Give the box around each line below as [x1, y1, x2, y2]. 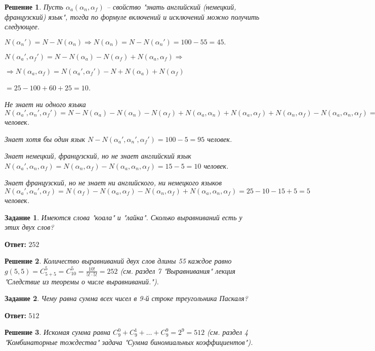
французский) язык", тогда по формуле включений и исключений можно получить [5, 11, 260, 22]
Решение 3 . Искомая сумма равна [5, 327, 111, 337]
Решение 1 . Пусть [5, 2, 63, 12]
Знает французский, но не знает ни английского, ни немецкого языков [5, 177, 222, 188]
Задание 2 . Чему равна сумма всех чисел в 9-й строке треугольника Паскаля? [5, 293, 248, 304]
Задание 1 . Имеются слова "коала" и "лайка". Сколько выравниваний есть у [5, 212, 242, 222]
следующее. [5, 21, 40, 32]
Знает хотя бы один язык [5, 133, 86, 144]
